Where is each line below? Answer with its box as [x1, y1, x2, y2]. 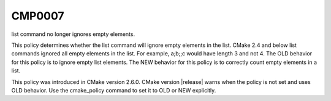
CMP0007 [11, 9, 64, 23]
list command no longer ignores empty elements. [11, 30, 135, 38]
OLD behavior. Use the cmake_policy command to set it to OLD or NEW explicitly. [11, 86, 216, 94]
